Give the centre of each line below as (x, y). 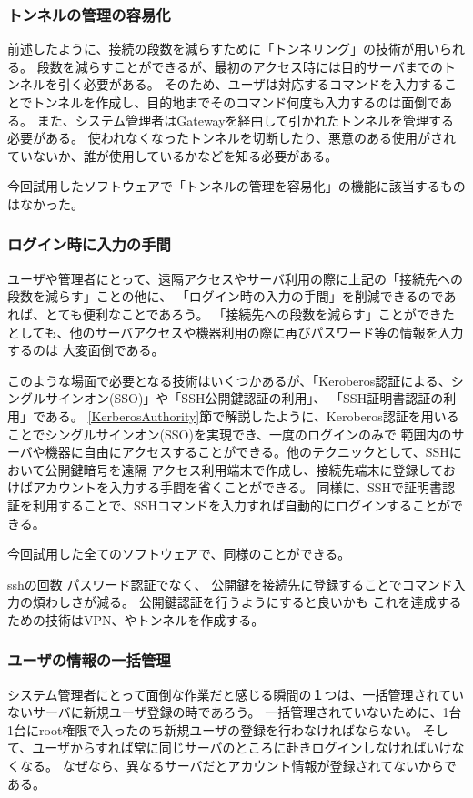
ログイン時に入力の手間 (89, 244)
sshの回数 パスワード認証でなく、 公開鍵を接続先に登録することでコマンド (230, 584)
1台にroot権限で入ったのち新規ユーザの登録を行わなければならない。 (213, 729)
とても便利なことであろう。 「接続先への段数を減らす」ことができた (250, 313)
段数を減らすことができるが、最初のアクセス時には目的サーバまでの (240, 66)
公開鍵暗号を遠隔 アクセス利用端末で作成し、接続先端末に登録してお (250, 469)
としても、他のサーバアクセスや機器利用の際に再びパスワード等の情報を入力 (236, 332)
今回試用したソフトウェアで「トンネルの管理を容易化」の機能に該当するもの (236, 186)
